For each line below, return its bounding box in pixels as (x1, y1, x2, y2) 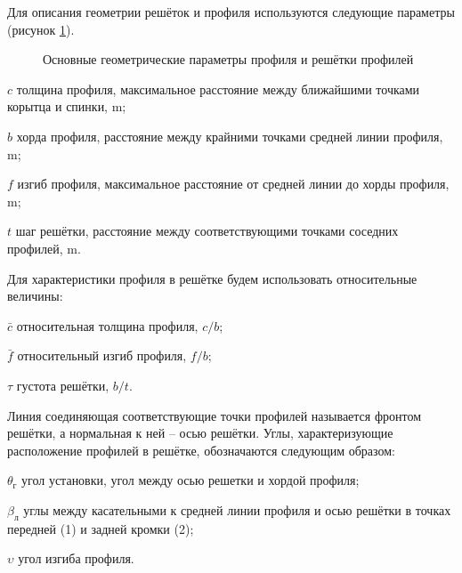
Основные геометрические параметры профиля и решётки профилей (43, 50, 414, 69)
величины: (7, 286, 63, 305)
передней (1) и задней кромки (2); (7, 519, 194, 537)
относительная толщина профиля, (16, 316, 199, 335)
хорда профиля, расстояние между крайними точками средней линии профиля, (16, 126, 443, 145)
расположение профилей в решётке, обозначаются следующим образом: (7, 440, 395, 459)
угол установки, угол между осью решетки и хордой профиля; (21, 471, 360, 489)
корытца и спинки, (7, 97, 109, 116)
